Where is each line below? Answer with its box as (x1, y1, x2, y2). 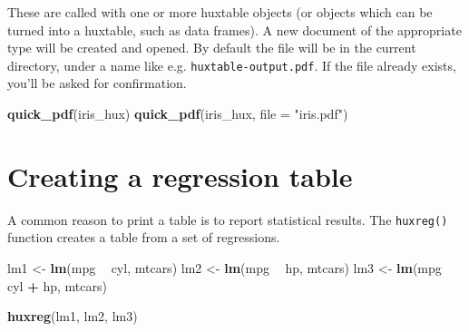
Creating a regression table (7, 157, 353, 194)
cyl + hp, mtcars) (7, 276, 107, 295)
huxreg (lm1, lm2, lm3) (7, 307, 138, 326)
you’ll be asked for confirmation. (7, 73, 187, 93)
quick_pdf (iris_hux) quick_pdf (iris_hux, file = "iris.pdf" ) (7, 104, 348, 123)
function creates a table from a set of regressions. (7, 228, 280, 247)
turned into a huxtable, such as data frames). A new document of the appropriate (7, 20, 462, 39)
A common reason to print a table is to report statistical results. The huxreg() (7, 210, 448, 229)
